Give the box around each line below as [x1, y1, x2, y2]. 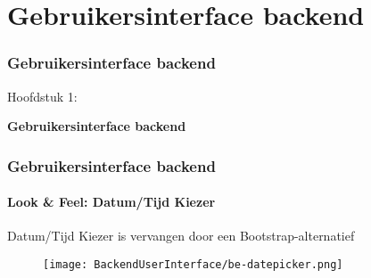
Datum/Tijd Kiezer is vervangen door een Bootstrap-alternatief [7, 226, 355, 245]
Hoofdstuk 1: [7, 86, 78, 105]
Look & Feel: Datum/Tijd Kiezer [7, 192, 216, 211]
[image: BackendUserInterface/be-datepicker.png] [43, 258, 343, 272]
